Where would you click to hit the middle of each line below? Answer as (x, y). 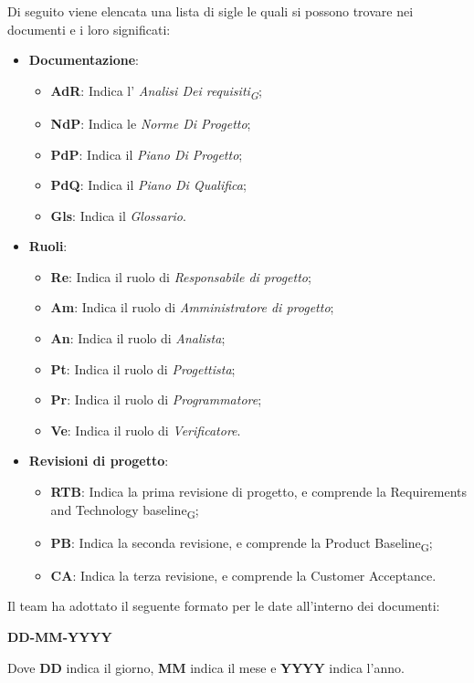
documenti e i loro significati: (89, 29)
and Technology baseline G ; (125, 510)
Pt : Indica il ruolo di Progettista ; (143, 368)
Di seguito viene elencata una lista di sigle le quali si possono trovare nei (211, 11)
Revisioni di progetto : (99, 461)
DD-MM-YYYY (60, 637)
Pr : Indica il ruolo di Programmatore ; (156, 399)
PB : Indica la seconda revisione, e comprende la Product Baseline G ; (242, 543)
